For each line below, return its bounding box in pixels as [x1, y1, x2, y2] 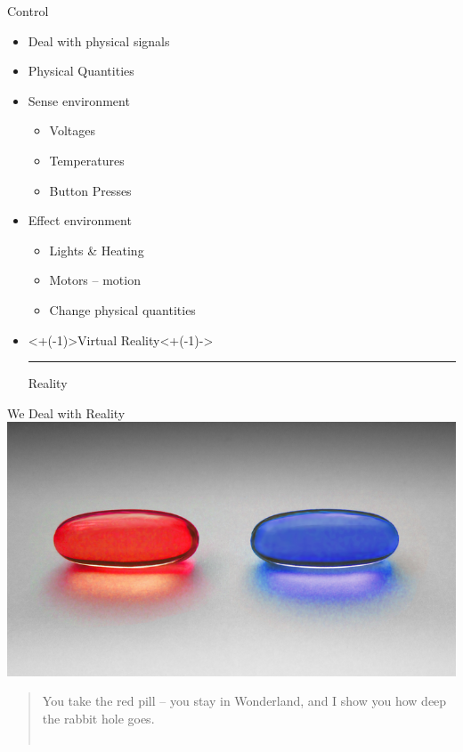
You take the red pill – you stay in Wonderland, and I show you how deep [42, 691, 447, 710]
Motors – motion [49, 271, 141, 289]
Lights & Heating [49, 240, 144, 259]
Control [7, 2, 49, 20]
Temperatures [49, 150, 125, 169]
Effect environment [28, 211, 132, 230]
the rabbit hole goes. [42, 708, 155, 727]
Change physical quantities [49, 300, 196, 319]
